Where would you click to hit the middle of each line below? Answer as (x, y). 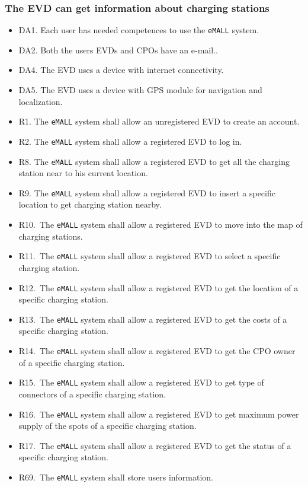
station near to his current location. (83, 173)
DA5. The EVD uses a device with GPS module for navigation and (140, 90)
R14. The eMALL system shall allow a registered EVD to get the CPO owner (157, 351)
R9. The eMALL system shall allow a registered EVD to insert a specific (147, 192)
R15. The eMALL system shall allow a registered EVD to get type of (141, 382)
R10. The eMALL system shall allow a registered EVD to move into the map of (161, 225)
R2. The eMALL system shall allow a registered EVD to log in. (130, 141)
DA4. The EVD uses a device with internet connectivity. (121, 70)
